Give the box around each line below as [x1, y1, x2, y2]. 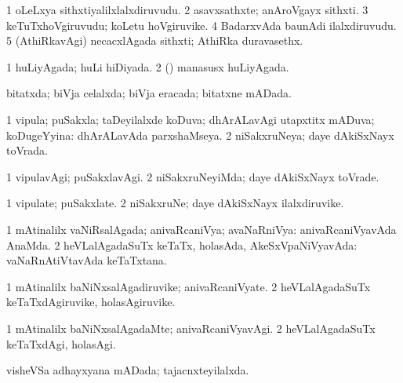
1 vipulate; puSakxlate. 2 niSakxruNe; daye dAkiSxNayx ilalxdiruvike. [6, 195, 344, 211]
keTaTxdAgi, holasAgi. [6, 335, 116, 352]
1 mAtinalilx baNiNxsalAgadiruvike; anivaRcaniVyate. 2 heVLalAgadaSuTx [6, 278, 371, 294]
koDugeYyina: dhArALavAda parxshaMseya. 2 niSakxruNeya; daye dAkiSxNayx [6, 126, 394, 143]
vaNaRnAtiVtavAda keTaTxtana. [6, 252, 167, 268]
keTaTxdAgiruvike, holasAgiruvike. [6, 294, 176, 310]
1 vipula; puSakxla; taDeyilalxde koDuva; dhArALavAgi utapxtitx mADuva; [6, 111, 375, 127]
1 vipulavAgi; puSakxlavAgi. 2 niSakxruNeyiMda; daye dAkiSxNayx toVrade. [6, 168, 379, 184]
